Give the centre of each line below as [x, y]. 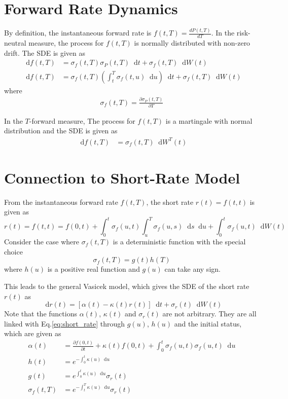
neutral [15, 43]
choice [13, 251]
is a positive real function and [94, 269]
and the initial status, [208, 323]
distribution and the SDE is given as [61, 131]
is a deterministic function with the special [179, 242]
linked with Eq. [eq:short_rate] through [65, 323]
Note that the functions [41, 314]
